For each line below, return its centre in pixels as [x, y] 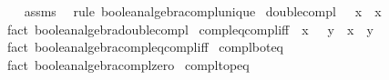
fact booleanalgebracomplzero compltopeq [128, 64]
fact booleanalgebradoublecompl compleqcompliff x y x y [190, 29]
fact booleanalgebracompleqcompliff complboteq [145, 47]
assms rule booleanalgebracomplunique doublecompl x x [203, 11]
